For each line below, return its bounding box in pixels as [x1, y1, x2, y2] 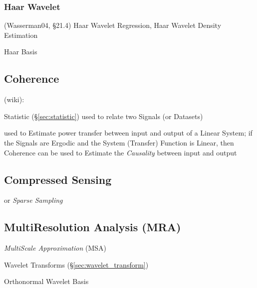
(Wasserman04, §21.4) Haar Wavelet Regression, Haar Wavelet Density [4, 20, 222, 30]
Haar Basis [4, 46, 37, 57]
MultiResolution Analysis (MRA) [4, 219, 181, 235]
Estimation [4, 29, 38, 40]
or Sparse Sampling [4, 195, 63, 205]
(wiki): [4, 94, 24, 105]
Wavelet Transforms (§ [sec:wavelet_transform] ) [4, 259, 149, 270]
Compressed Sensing [4, 171, 112, 187]
